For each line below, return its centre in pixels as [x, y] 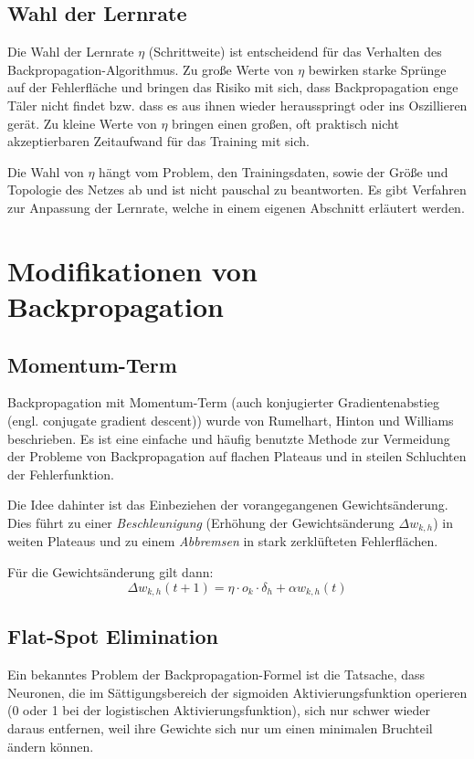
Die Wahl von [46, 171]
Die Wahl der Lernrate [71, 52]
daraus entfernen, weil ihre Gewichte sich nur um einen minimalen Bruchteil [220, 727]
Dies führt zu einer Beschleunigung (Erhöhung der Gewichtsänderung [201, 522]
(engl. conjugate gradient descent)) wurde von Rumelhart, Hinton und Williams [231, 420]
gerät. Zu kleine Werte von [82, 123]
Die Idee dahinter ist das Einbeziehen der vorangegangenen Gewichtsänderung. [228, 505]
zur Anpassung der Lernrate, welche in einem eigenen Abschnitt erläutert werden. [236, 207]
